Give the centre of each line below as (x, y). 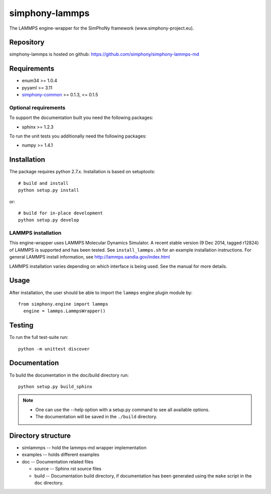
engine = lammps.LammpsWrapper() (64, 311)
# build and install (43, 183)
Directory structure (40, 436)
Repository (27, 42)
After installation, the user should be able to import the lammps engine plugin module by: (101, 292)
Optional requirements (37, 107)
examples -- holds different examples (61, 455)
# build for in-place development (60, 213)
